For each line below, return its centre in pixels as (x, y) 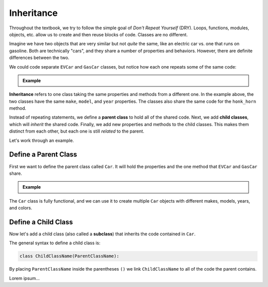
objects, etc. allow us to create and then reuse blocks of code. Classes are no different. (99, 34)
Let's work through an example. (42, 140)
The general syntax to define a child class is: (55, 243)
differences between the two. (39, 58)
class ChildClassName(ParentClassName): (69, 256)
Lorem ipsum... (24, 278)
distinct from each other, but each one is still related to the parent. (77, 131)
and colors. (21, 208)
